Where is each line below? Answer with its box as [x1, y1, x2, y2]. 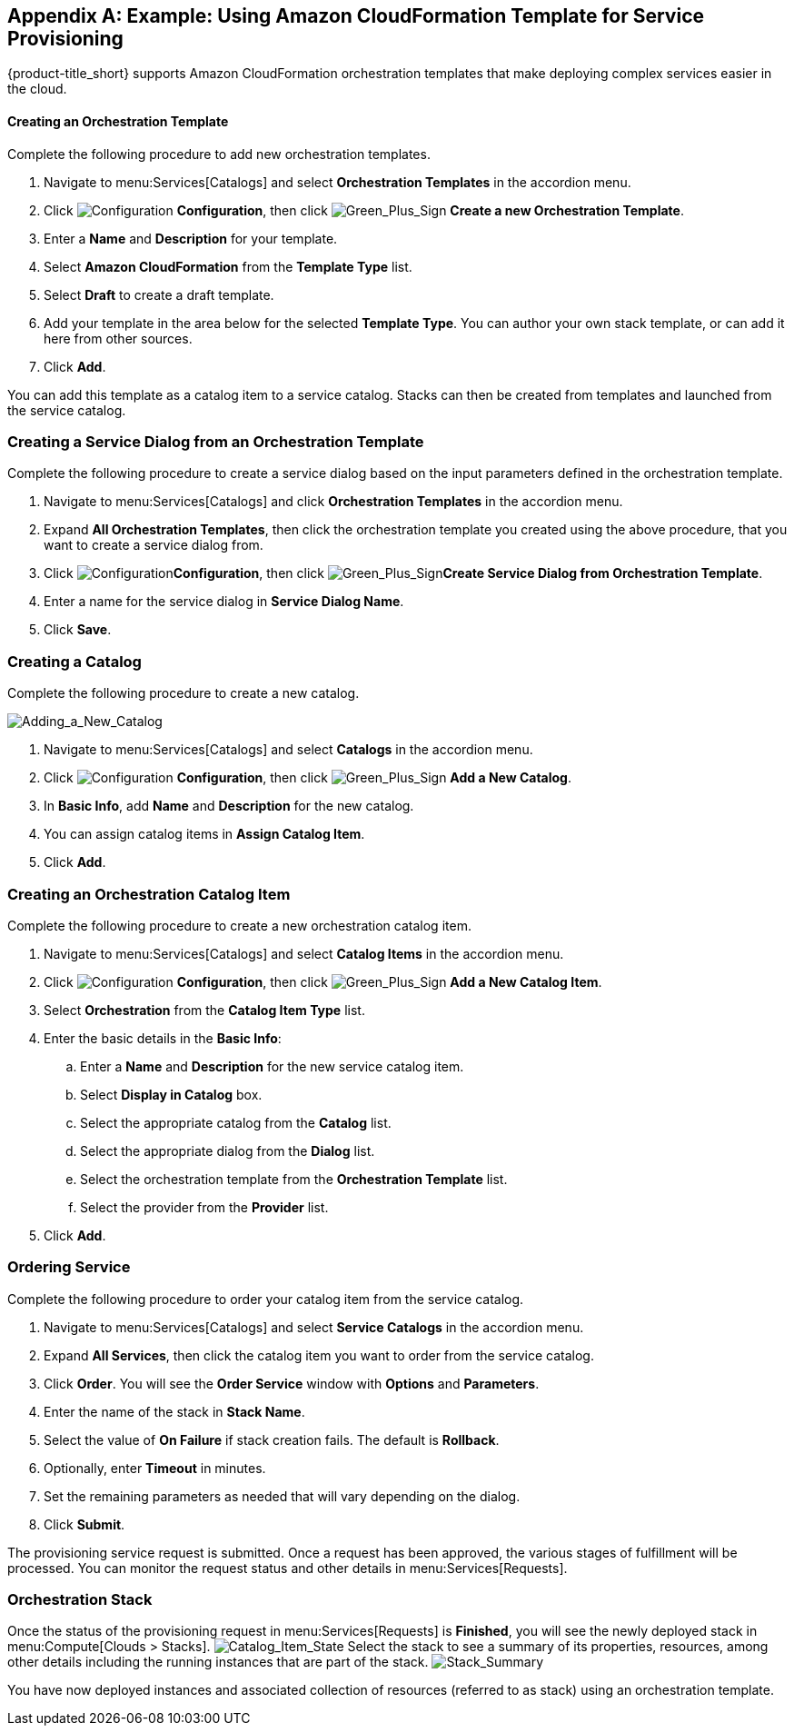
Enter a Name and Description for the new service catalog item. [80, 1058, 464, 1074]
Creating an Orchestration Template [7, 114, 229, 130]
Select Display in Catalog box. [80, 1086, 263, 1102]
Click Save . [44, 622, 112, 638]
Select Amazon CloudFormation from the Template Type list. [44, 258, 412, 274]
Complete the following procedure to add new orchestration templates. [7, 145, 431, 162]
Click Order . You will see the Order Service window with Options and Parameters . [44, 1375, 540, 1391]
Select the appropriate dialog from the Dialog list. [80, 1142, 375, 1159]
